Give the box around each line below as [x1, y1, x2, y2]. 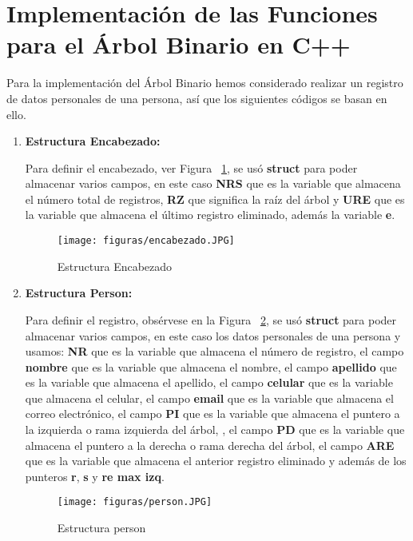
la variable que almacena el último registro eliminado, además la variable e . [25, 206, 395, 223]
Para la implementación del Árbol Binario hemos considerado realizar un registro [6, 74, 403, 91]
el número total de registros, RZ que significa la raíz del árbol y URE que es [25, 190, 405, 207]
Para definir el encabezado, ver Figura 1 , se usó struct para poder [25, 159, 358, 176]
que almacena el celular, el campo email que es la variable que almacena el [25, 389, 394, 406]
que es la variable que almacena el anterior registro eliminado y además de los [25, 452, 407, 469]
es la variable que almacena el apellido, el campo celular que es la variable [25, 374, 393, 391]
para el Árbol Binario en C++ [6, 28, 351, 61]
